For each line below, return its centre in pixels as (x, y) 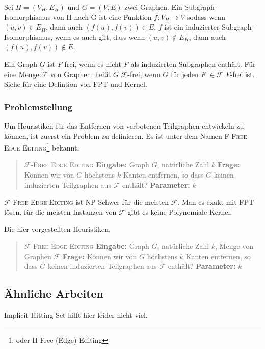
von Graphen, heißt (81, 74)
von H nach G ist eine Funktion (102, 17)
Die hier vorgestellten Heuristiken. (57, 229)
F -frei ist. (240, 74)
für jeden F (188, 74)
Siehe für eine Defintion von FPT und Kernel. (76, 84)
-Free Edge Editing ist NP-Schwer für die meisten (90, 202)
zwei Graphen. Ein (153, 7)
